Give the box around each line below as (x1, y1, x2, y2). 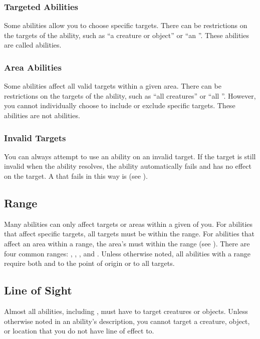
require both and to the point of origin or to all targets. (4, 258, 175, 268)
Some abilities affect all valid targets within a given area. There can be (4, 81, 221, 91)
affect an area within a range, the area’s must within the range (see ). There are (4, 238, 250, 248)
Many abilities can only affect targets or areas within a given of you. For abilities (4, 218, 253, 229)
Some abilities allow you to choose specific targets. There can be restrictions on (4, 20, 247, 31)
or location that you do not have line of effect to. (4, 325, 154, 336)
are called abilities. (4, 40, 62, 50)
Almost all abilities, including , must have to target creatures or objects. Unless (4, 305, 248, 316)
